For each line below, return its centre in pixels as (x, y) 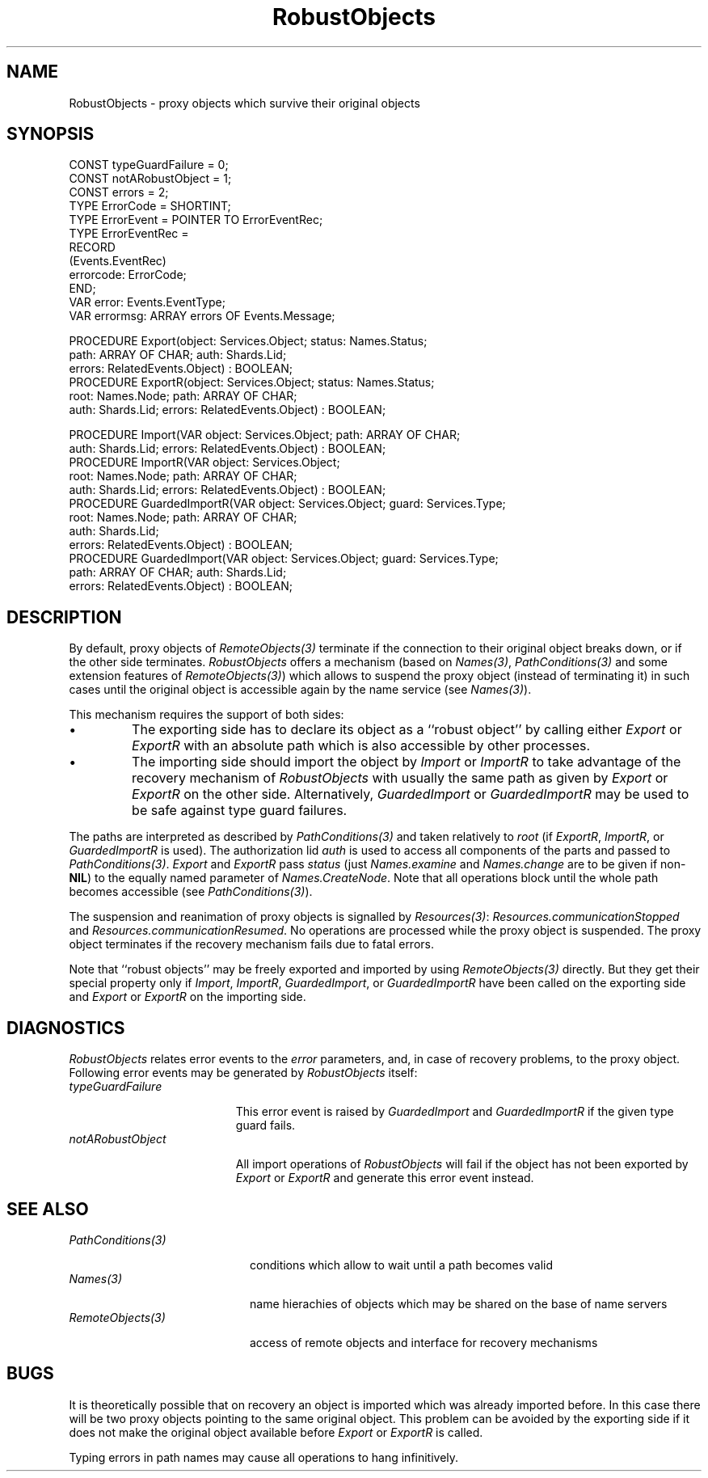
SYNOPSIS (51, 134)
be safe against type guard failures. (240, 811)
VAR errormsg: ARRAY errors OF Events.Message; (202, 316)
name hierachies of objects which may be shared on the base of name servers (459, 1303)
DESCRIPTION (64, 617)
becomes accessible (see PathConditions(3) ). (191, 892)
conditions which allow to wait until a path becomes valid (402, 1265)
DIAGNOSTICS (66, 1028)
